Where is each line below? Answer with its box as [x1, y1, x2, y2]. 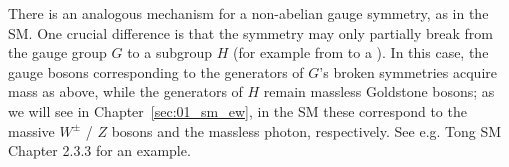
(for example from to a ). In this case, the [233, 42, 489, 63]
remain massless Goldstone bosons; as [263, 81, 495, 102]
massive [8, 120, 55, 141]
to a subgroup [127, 42, 213, 63]
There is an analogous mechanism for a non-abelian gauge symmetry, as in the [8, 3, 489, 23]
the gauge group [8, 42, 107, 63]
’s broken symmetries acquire [319, 61, 497, 82]
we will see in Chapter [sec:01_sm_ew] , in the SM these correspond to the [8, 100, 467, 121]
